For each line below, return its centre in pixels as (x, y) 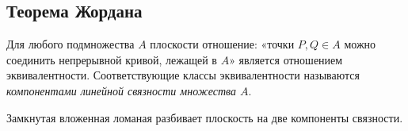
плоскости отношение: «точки (222, 44)
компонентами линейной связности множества (122, 90)
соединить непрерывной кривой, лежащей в (112, 59)
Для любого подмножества (71, 44)
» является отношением (286, 59)
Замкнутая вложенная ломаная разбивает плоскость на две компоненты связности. (205, 117)
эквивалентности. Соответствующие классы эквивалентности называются (183, 75)
